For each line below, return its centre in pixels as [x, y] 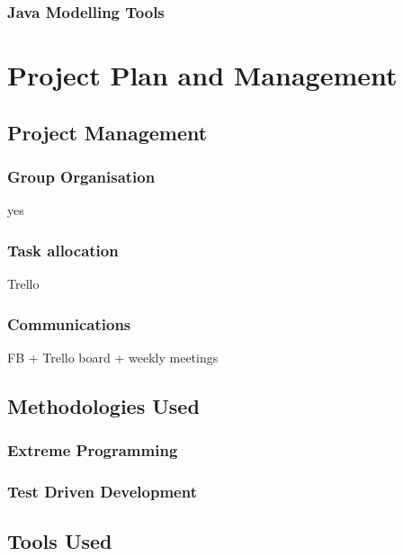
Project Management [107, 132]
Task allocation [63, 250]
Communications [69, 323]
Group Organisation [81, 176]
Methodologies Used [103, 405]
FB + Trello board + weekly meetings [113, 357]
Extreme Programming [93, 450]
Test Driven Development [102, 491]
